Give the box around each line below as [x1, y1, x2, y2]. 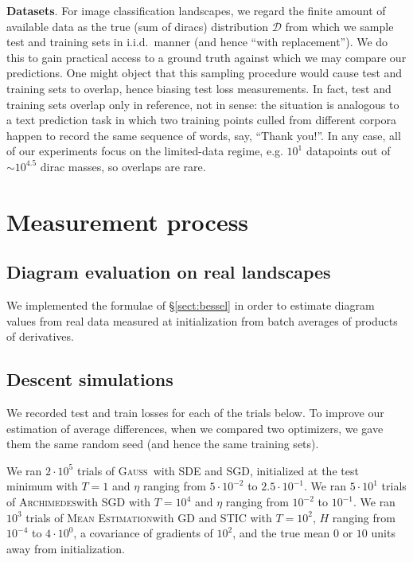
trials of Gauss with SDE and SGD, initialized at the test [76, 462, 359, 478]
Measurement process [6, 205, 249, 237]
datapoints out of [306, 142, 391, 159]
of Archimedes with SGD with [6, 494, 151, 510]
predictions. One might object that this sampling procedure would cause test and [6, 64, 403, 81]
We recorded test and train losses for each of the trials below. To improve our [6, 404, 384, 421]
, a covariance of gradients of [73, 525, 213, 541]
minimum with [6, 478, 78, 494]
